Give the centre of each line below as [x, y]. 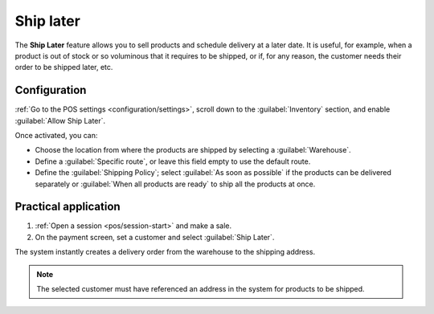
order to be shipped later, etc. [64, 67]
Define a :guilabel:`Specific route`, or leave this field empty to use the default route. [173, 161]
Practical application [68, 207]
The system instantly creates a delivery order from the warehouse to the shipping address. [165, 252]
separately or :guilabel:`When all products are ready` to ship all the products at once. [175, 184]
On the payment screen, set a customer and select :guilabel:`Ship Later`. [155, 237]
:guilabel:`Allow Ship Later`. [60, 120]
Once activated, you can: [56, 136]
